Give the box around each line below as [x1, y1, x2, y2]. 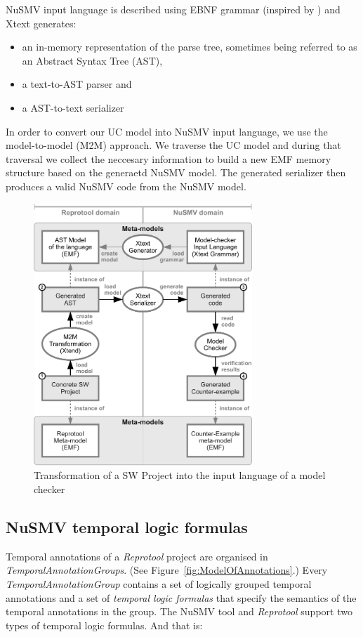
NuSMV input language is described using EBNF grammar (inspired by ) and [6, 2, 341, 16]
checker [34, 482, 65, 497]
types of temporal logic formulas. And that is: [6, 617, 203, 632]
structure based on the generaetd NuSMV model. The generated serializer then [6, 165, 346, 180]
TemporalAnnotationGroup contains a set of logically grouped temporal [6, 577, 312, 591]
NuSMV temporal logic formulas [6, 516, 248, 538]
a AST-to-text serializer [22, 100, 124, 114]
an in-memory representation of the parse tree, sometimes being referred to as [22, 39, 357, 54]
